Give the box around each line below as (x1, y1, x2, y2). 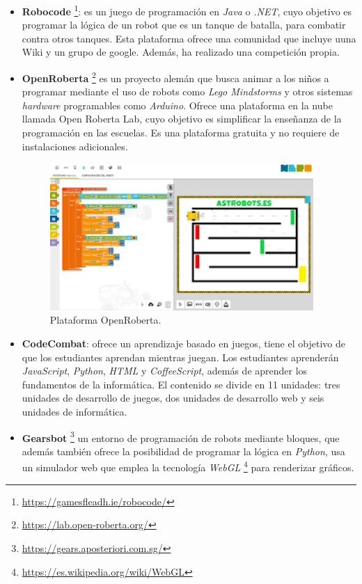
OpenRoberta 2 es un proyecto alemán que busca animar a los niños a (22, 69, 329, 85)
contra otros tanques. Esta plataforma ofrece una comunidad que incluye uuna (22, 31, 356, 45)
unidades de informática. (22, 404, 127, 419)
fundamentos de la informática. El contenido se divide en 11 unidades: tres (22, 377, 340, 391)
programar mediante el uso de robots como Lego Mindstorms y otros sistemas (22, 84, 353, 99)
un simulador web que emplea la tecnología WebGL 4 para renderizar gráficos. (22, 458, 354, 475)
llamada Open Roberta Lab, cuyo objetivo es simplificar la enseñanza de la (22, 111, 342, 126)
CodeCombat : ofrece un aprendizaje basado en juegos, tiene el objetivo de (22, 336, 345, 351)
